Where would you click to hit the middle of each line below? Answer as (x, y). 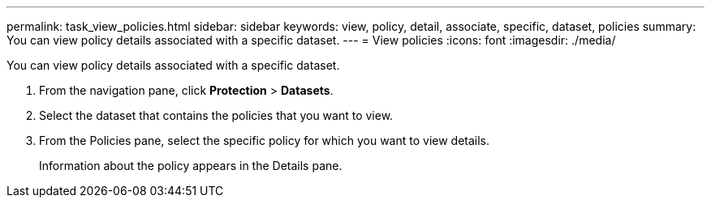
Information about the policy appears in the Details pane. (191, 166)
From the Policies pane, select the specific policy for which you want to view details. (265, 140)
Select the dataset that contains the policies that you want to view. (216, 115)
